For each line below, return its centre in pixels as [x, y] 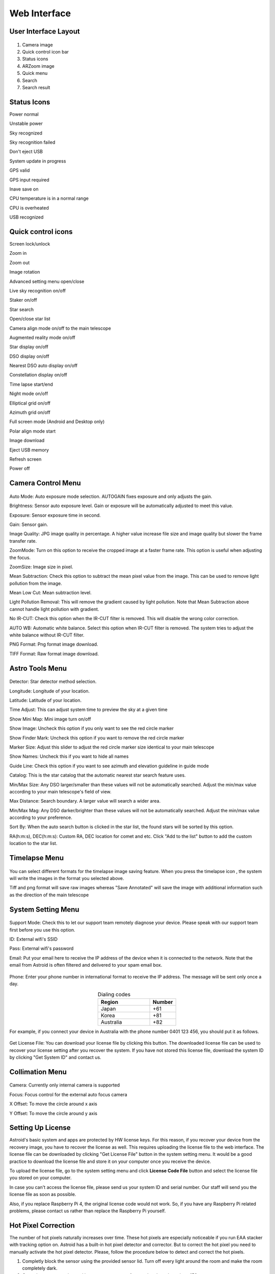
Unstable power [26, 124]
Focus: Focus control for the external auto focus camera [68, 1094]
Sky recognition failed [32, 142]
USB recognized [26, 217]
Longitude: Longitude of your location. [50, 691]
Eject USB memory [29, 450]
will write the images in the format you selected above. [67, 879]
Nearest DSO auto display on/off [44, 366]
